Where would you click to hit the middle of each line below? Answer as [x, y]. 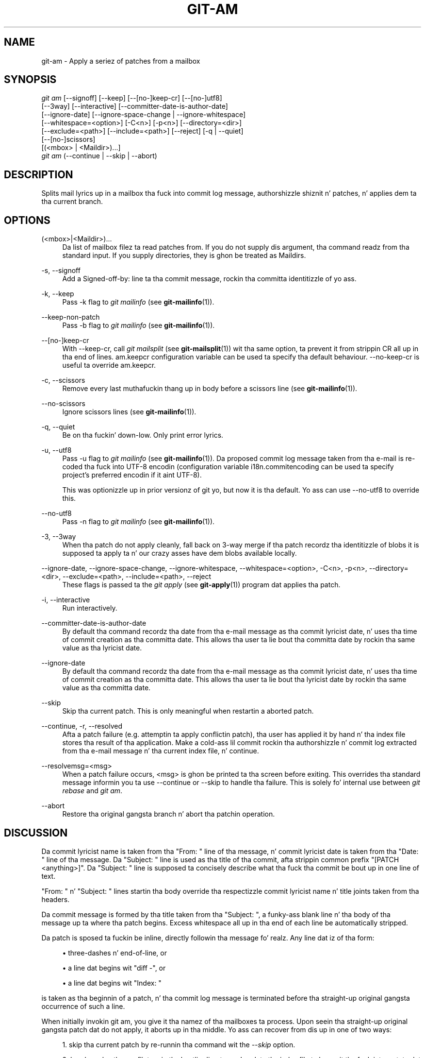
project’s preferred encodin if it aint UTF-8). [132, 475]
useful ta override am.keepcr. [109, 365]
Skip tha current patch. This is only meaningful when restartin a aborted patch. [188, 711]
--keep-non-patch [71, 317]
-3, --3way [59, 537]
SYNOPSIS [30, 80]
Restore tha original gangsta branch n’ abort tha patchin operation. [169, 814]
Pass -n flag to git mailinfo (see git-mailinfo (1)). [139, 522]
